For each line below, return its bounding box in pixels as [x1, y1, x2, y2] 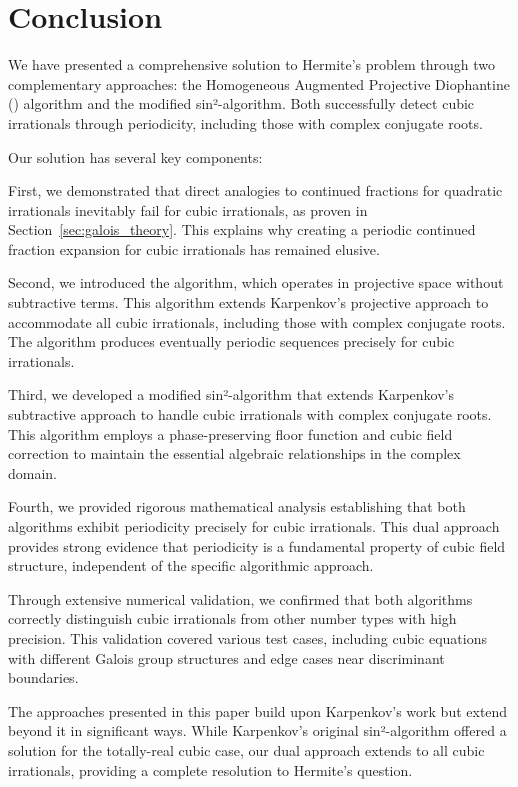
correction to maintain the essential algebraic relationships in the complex [8, 443, 461, 464]
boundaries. [8, 667, 79, 688]
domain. [8, 462, 58, 483]
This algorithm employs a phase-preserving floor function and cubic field [8, 423, 453, 444]
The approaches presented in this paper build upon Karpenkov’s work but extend [8, 700, 508, 721]
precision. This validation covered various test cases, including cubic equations [8, 627, 487, 648]
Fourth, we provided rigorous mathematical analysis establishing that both [8, 496, 466, 517]
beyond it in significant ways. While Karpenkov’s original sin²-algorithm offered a [8, 720, 507, 741]
